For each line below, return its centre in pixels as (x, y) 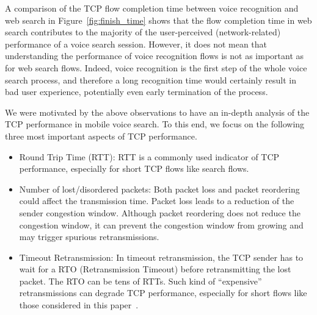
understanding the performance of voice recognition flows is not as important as (155, 56)
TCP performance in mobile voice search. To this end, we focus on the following (155, 124)
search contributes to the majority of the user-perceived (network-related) (143, 32)
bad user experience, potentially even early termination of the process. (137, 92)
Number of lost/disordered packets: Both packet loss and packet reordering (159, 189)
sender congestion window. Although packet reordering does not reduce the (160, 212)
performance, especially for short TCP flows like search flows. (134, 168)
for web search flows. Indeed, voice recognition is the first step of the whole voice (156, 67)
